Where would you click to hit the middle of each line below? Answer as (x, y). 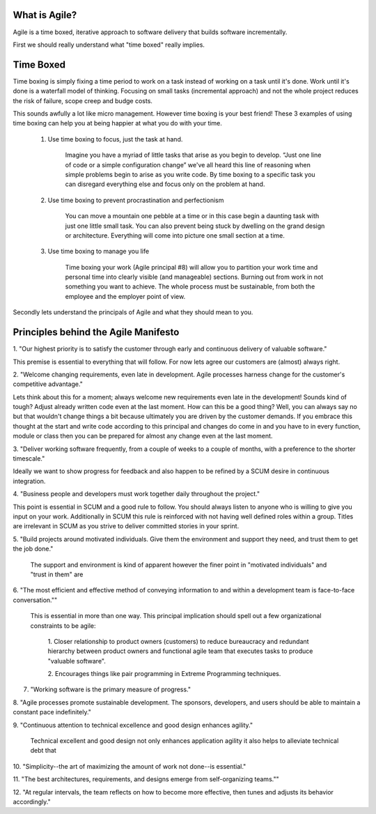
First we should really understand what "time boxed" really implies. (109, 45)
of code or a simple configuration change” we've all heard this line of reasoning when (188, 164)
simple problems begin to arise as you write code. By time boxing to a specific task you (190, 174)
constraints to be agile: (63, 625)
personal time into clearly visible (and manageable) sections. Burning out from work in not (194, 277)
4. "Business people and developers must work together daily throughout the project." (136, 494)
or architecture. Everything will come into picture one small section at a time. (175, 235)
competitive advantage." (48, 384)
